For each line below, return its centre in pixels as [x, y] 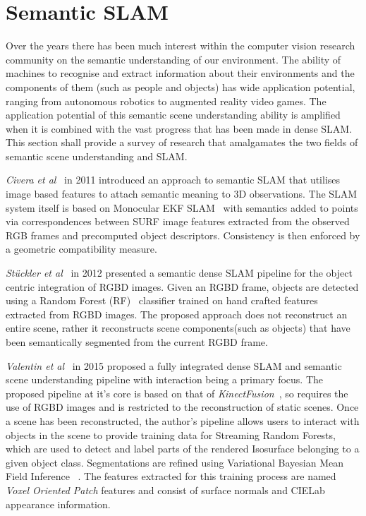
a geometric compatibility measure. [81, 249]
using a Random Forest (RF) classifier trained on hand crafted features [162, 300]
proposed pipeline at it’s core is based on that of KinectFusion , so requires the [177, 393]
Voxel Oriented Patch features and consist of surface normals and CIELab [165, 490]
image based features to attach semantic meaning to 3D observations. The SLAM [182, 194]
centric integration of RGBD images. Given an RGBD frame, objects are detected [182, 286]
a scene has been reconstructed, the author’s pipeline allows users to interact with [183, 420]
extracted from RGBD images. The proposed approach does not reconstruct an [177, 314]
